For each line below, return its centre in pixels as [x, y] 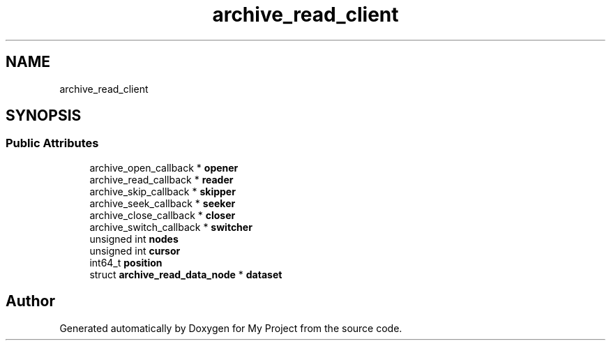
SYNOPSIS [44, 116]
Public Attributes [52, 143]
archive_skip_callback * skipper [163, 191]
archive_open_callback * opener [164, 167]
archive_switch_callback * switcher [171, 227]
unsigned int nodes [134, 239]
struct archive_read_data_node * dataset [186, 274]
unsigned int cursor [135, 250]
